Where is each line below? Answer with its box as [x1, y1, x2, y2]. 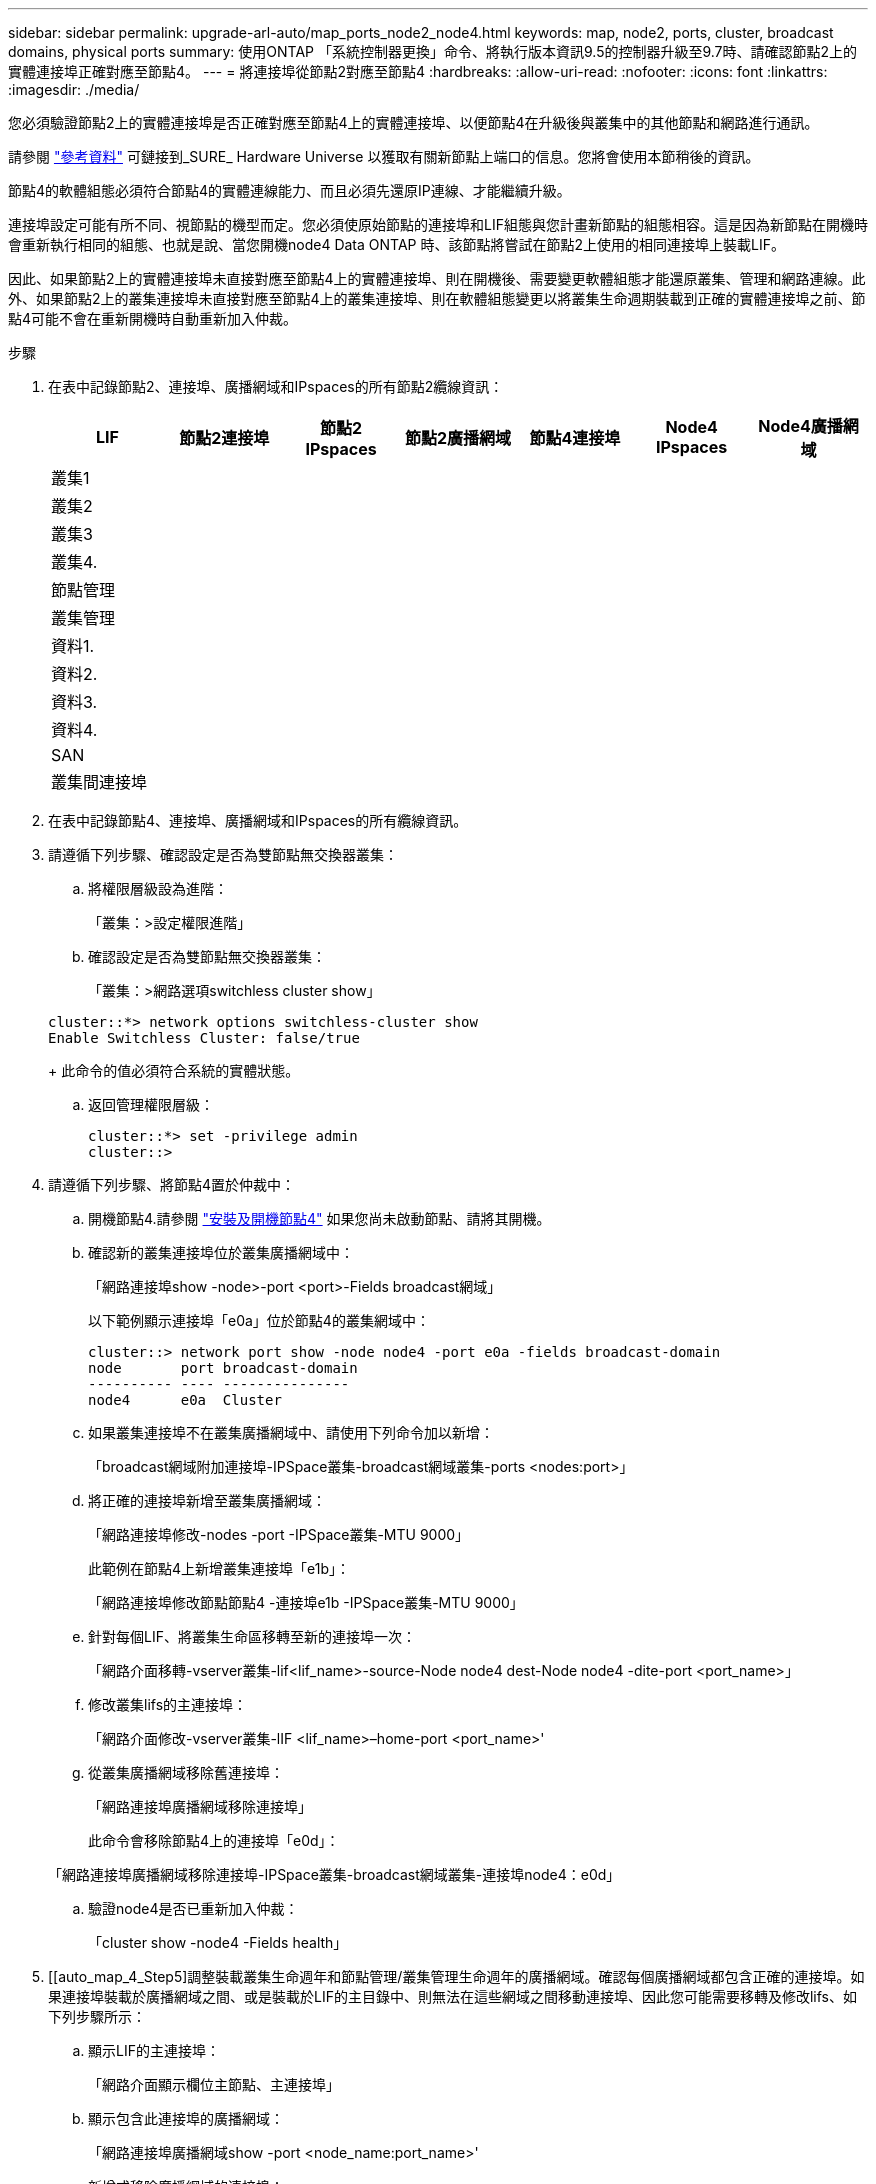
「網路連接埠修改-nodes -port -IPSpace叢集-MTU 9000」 [88, 1526, 470, 1543]
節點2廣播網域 [404, 428, 511, 448]
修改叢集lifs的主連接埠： [88, 1696, 248, 1713]
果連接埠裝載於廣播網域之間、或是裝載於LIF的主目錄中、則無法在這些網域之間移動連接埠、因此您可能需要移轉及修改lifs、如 [48, 1988, 857, 2005]
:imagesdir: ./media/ [8, 81, 140, 98]
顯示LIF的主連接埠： [88, 2042, 220, 2059]
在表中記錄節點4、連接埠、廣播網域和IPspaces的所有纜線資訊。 [48, 812, 468, 829]
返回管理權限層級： [88, 1096, 214, 1113]
